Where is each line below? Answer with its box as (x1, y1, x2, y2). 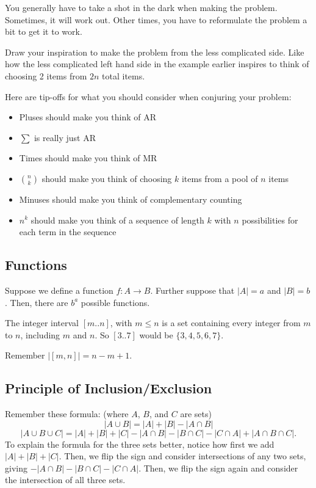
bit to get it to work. (5, 25, 82, 38)
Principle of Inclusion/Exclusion (5, 379, 212, 398)
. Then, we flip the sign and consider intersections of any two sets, (59, 450, 306, 462)
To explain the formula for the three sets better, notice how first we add (5, 437, 275, 450)
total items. (102, 69, 145, 82)
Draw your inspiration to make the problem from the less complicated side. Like (5, 45, 304, 58)
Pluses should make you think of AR (19, 111, 157, 123)
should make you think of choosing (41, 172, 172, 184)
